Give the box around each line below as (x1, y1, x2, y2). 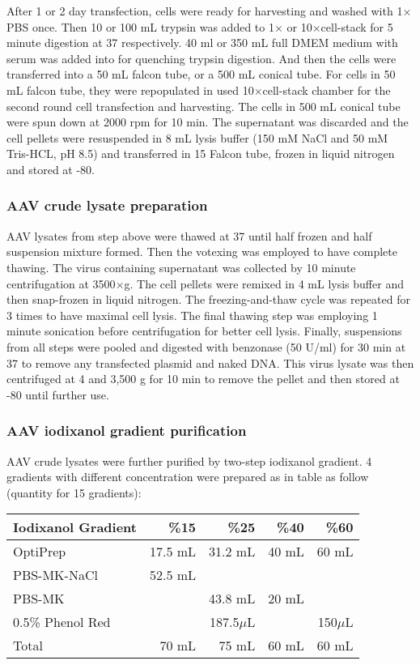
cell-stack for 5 (320, 18, 393, 35)
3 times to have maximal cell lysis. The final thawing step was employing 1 (6, 306, 378, 323)
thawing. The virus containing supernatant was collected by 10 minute (6, 258, 356, 275)
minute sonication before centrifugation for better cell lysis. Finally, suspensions (6, 322, 402, 339)
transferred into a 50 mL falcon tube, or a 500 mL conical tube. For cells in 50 (6, 66, 396, 83)
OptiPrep (13, 542, 66, 561)
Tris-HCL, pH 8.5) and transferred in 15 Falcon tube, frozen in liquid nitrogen (6, 145, 395, 162)
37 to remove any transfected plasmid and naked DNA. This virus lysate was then (6, 354, 414, 371)
